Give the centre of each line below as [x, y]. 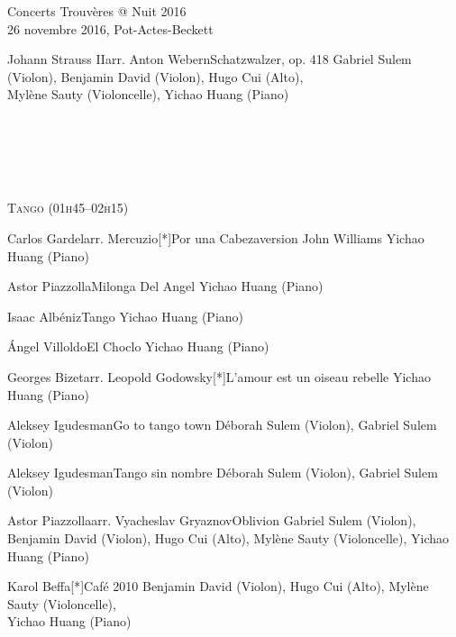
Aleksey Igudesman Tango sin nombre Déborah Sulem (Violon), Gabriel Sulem [223, 473]
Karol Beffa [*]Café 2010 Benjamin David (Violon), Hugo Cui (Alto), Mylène [218, 586]
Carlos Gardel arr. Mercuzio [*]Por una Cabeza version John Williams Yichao [216, 237]
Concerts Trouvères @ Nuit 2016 [97, 11]
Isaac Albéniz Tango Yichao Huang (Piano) [126, 316]
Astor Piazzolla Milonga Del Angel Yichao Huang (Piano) [165, 286]
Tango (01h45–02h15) [68, 208]
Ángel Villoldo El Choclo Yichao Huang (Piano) [138, 346]
